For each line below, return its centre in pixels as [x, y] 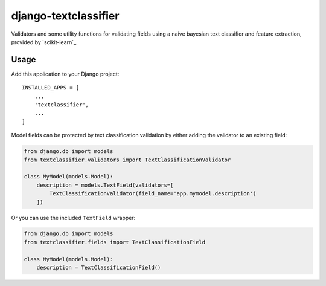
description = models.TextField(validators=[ [105, 185]
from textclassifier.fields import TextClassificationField [115, 242]
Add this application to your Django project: [65, 74]
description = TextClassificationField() [99, 268]
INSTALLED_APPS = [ [51, 88]
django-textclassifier [65, 16]
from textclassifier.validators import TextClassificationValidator [127, 160]
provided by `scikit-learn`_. [44, 42]
